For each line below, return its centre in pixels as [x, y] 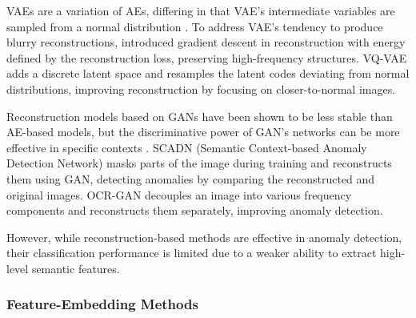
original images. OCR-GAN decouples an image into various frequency [179, 194]
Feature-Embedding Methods [102, 304]
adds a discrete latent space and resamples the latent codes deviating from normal [208, 73]
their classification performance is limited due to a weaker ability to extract [192, 253]
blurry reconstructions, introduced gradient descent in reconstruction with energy [206, 42]
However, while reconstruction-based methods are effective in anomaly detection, [204, 237]
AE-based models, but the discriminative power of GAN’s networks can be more [203, 132]
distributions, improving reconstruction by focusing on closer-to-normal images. [201, 89]
